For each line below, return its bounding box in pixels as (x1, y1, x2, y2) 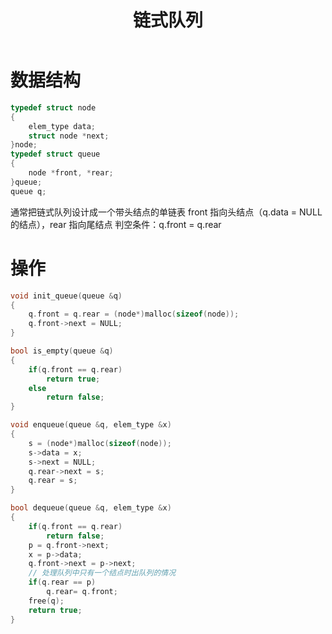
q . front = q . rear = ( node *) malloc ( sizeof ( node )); (28, 309, 240, 320)
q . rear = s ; (28, 476, 78, 486)
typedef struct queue (10, 149, 101, 160)
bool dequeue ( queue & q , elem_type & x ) (10, 503, 172, 513)
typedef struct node (10, 102, 97, 113)
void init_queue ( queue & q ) (10, 291, 123, 301)
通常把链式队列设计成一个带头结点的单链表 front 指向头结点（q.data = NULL (10, 206, 323, 218)
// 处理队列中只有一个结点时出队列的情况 (28, 568, 177, 578)
